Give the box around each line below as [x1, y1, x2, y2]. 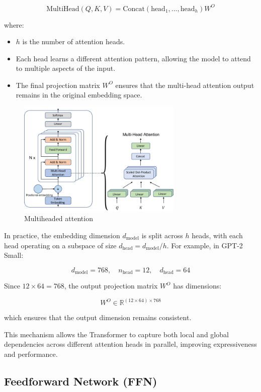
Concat [123, 5, 145, 13]
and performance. [4, 349, 58, 359]
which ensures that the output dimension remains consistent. [4, 312, 192, 323]
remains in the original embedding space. [16, 89, 142, 100]
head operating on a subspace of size [4, 240, 117, 250]
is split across [141, 230, 183, 240]
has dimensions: [173, 280, 222, 291]
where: [4, 19, 24, 30]
